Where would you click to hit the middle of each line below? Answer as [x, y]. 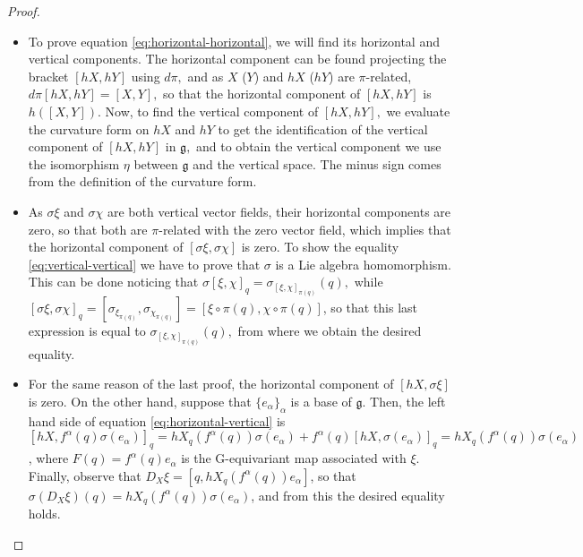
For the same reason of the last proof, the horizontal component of [211, 384]
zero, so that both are [88, 229]
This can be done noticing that [113, 282]
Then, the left [408, 401]
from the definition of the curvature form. [142, 181]
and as [206, 76]
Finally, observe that [85, 475]
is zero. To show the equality [320, 247]
